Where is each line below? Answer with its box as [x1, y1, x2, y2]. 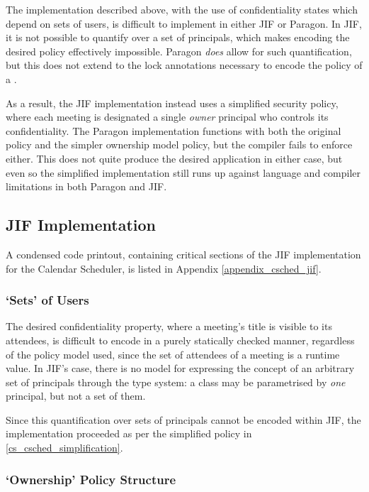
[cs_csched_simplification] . [6, 440, 123, 455]
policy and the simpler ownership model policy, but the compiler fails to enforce [6, 137, 353, 152]
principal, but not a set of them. [6, 388, 146, 403]
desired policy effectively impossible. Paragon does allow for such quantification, [6, 43, 352, 58]
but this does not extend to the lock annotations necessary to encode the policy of [6, 58, 363, 72]
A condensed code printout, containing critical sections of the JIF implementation [6, 246, 361, 261]
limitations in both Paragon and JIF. [6, 179, 167, 194]
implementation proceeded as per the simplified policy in [6, 426, 252, 441]
